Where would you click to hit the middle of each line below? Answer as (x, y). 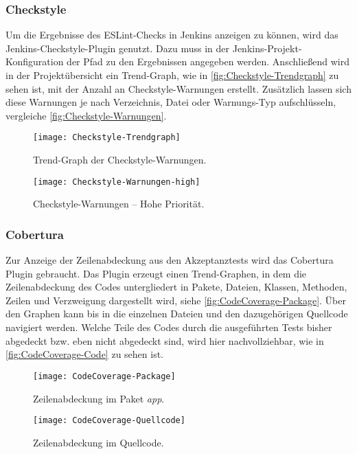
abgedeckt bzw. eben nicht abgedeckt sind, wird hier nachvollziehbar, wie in (165, 340)
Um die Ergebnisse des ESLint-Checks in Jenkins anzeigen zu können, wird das (172, 35)
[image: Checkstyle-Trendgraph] (107, 138)
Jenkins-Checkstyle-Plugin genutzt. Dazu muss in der (118, 48)
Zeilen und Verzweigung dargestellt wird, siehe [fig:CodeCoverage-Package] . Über (176, 300)
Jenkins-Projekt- (267, 48)
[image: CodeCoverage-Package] (104, 376)
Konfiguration (35, 61)
